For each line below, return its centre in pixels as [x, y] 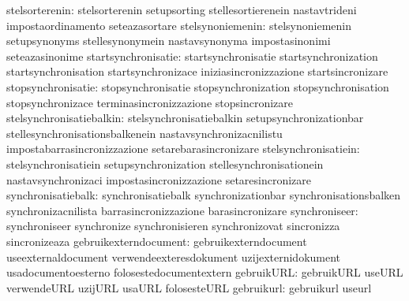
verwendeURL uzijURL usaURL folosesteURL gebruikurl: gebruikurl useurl [189, 287]
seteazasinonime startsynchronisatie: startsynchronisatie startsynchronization [192, 56]
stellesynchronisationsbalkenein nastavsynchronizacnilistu [144, 133]
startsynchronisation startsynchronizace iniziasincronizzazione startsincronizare [197, 71]
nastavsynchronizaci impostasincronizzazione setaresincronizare [159, 179]
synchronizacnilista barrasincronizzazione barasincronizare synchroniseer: [182, 210]
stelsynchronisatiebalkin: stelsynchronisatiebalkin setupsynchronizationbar [185, 118]
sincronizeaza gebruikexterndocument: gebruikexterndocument [157, 241]
